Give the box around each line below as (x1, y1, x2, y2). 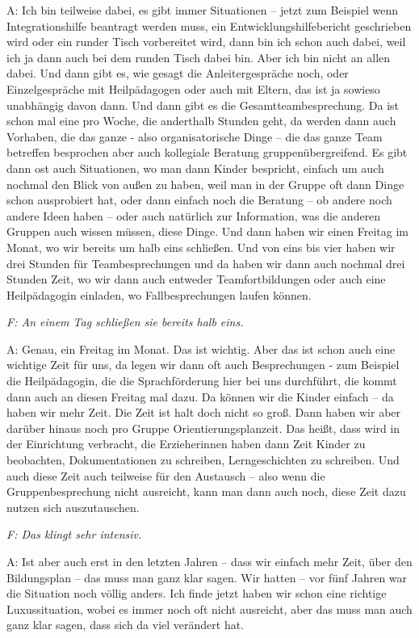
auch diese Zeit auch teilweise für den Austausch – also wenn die (6, 467, 325, 484)
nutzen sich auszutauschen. (6, 498, 140, 515)
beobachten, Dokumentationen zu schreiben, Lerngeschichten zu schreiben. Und (6, 451, 400, 468)
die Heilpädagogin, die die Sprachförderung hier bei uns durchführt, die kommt (6, 372, 397, 389)
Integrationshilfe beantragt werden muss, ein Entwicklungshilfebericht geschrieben (6, 17, 412, 34)
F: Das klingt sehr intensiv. (6, 526, 142, 543)
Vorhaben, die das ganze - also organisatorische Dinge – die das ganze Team (6, 128, 383, 145)
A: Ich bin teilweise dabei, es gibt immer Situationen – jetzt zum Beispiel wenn (6, 2, 398, 18)
